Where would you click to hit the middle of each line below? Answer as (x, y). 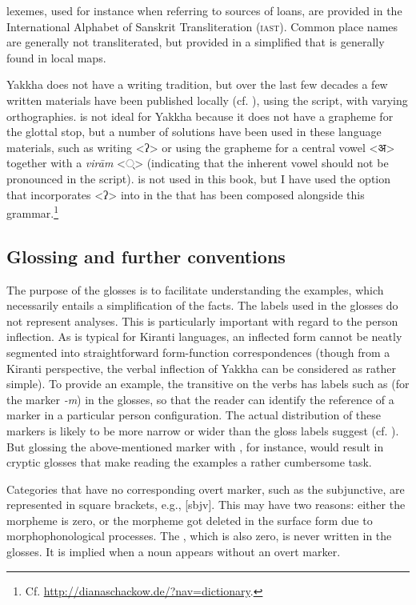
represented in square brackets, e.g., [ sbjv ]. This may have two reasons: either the (206, 505)
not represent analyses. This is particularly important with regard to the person (202, 321)
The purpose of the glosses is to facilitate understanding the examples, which (195, 289)
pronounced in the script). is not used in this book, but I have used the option (199, 178)
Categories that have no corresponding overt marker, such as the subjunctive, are (206, 489)
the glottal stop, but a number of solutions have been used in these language (194, 132)
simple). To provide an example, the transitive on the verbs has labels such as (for (208, 384)
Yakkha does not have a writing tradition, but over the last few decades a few (197, 84)
